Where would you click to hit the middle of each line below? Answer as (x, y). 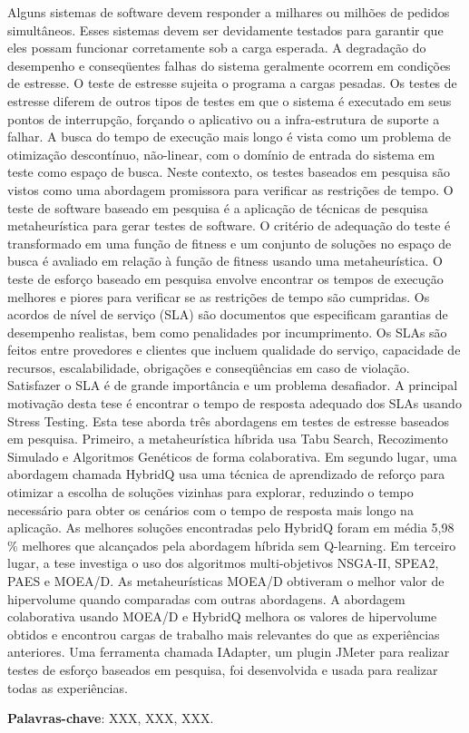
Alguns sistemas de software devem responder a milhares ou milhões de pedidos (229, 12)
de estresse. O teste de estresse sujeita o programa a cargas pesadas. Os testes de (232, 83)
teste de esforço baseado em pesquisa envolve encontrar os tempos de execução (225, 278)
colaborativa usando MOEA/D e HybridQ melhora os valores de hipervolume (222, 616)
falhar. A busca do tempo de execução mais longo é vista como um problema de (230, 137)
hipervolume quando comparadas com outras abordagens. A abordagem (206, 598)
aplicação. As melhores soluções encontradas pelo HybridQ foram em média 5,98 (231, 528)
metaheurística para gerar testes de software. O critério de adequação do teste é (229, 225)
